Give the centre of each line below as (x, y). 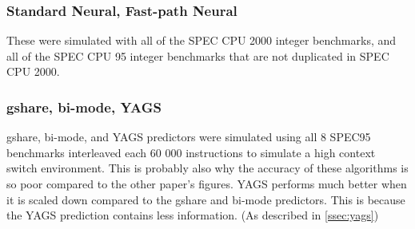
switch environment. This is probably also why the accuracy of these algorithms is (207, 168)
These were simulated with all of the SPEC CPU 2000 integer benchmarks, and (202, 40)
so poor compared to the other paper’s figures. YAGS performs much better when (207, 184)
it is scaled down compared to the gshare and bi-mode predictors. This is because (206, 199)
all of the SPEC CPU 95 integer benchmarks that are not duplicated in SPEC (198, 55)
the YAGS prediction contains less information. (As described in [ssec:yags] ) (193, 215)
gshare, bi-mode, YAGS (84, 107)
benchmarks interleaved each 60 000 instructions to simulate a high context (191, 152)
